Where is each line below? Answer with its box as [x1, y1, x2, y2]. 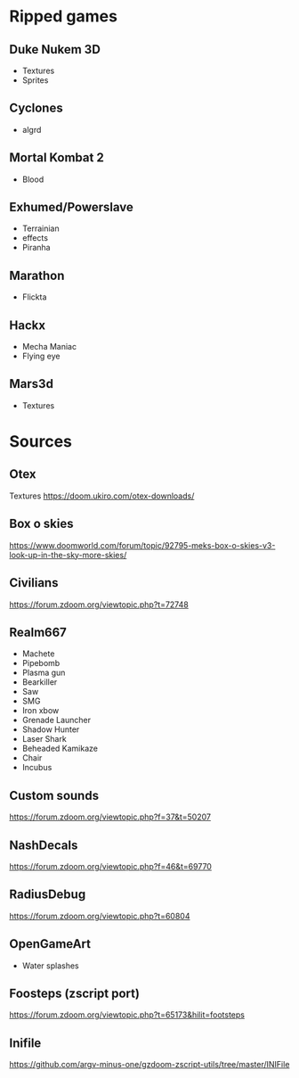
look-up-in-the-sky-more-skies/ [9, 549, 127, 560]
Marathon [9, 267, 65, 283]
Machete [21, 648, 55, 659]
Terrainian [21, 223, 60, 234]
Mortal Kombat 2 [9, 150, 104, 166]
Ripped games [9, 6, 118, 27]
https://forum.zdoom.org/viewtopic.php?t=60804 [9, 910, 190, 921]
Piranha [21, 243, 51, 253]
